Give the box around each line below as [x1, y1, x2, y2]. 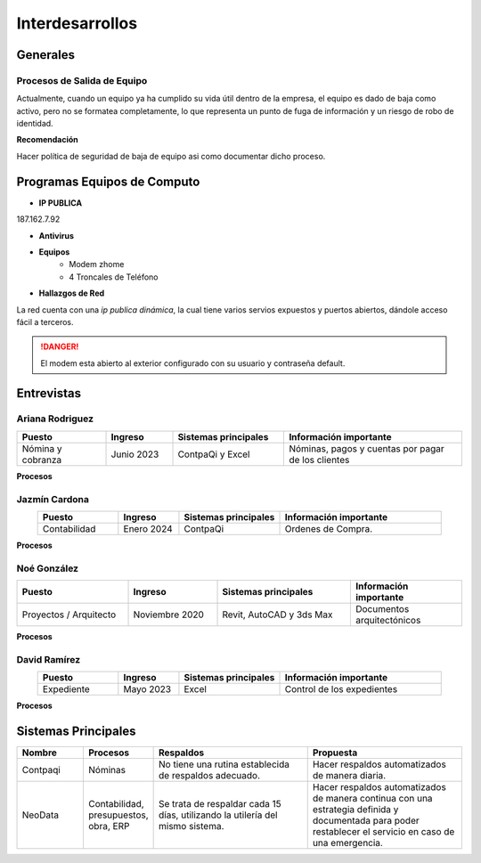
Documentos [355, 603, 410, 615]
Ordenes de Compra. [284, 522, 373, 534]
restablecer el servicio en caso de [312, 826, 455, 838]
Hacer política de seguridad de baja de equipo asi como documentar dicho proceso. [16, 151, 326, 161]
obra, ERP [88, 820, 130, 833]
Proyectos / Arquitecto [21, 608, 117, 621]
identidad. [16, 118, 53, 129]
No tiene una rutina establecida [159, 758, 289, 770]
